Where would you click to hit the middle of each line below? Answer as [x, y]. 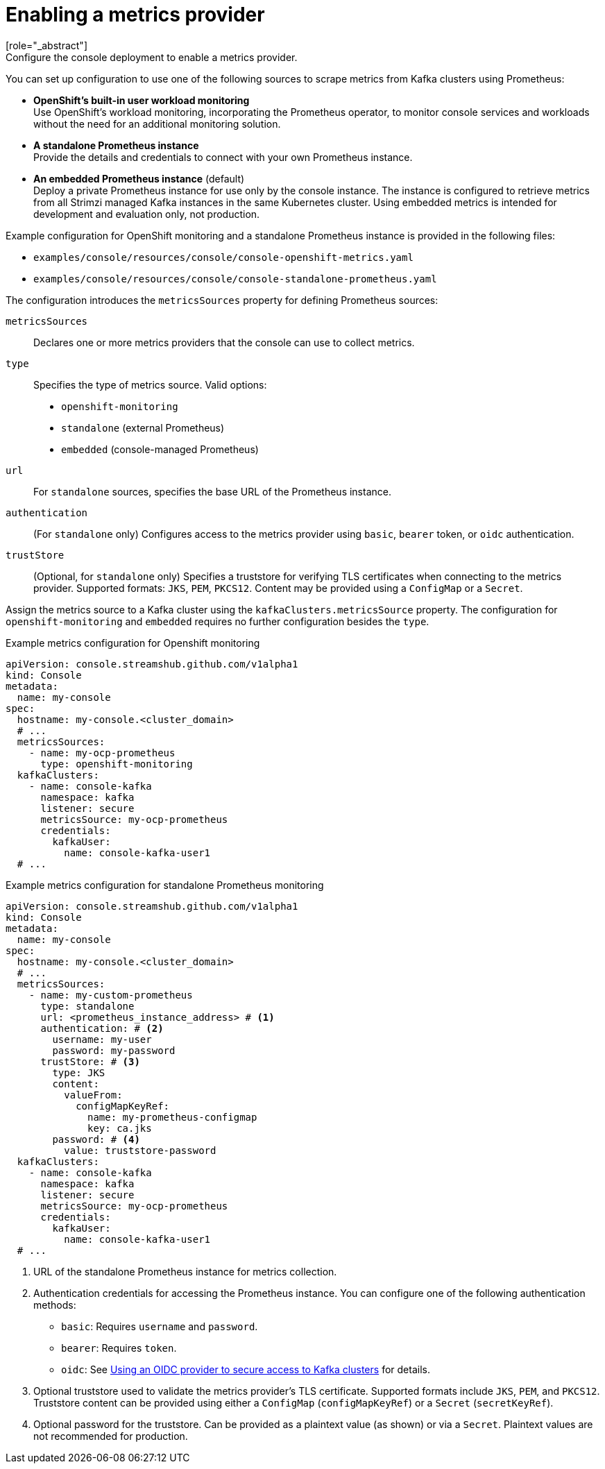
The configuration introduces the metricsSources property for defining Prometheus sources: [222, 300]
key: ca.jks [120, 1128]
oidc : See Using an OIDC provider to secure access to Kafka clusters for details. [246, 1369]
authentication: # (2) [102, 1028]
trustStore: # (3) [90, 1061]
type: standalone [87, 1006]
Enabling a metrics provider [135, 15]
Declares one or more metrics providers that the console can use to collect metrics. [224, 342]
